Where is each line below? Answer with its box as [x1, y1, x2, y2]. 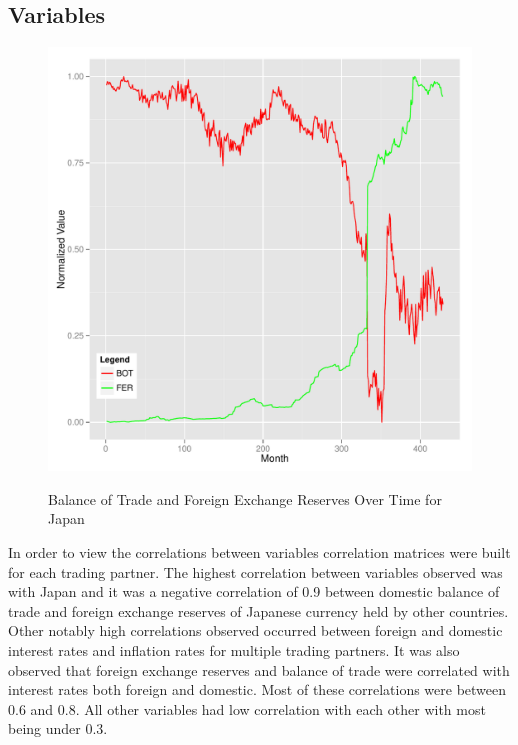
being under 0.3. [8, 718, 108, 739]
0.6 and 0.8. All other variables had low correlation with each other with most [8, 698, 486, 719]
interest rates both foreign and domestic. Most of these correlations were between [8, 679, 507, 700]
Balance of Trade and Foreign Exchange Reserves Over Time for [48, 488, 442, 509]
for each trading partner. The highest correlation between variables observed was [8, 561, 503, 582]
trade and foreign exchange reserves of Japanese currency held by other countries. [8, 600, 509, 621]
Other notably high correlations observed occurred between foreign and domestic [8, 620, 503, 641]
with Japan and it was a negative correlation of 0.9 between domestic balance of [8, 581, 500, 602]
